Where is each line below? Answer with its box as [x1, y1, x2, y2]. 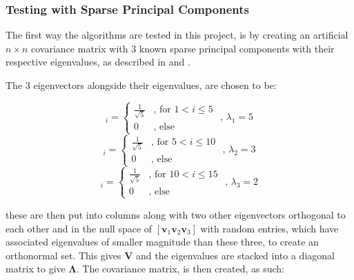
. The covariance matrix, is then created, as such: [76, 261, 285, 276]
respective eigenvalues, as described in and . [6, 54, 190, 69]
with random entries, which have [200, 221, 339, 235]
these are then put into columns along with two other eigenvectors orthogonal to [6, 207, 346, 221]
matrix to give [6, 261, 66, 276]
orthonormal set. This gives [6, 248, 121, 262]
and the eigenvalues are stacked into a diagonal [136, 248, 335, 262]
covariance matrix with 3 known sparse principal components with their [31, 41, 335, 55]
